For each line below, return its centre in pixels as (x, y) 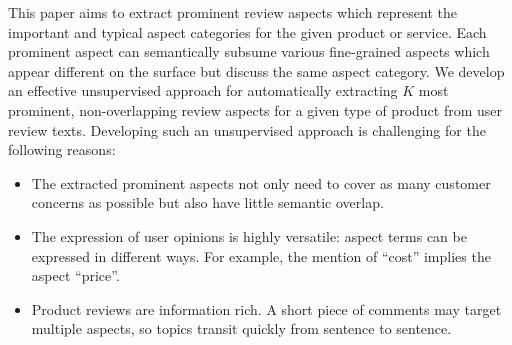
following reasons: (62, 149)
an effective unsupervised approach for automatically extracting (203, 90)
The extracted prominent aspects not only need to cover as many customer (261, 182)
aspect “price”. (75, 275)
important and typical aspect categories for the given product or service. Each (247, 31)
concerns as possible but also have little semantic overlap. (207, 202)
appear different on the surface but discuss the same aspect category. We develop (256, 70)
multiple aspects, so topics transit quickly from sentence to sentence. (241, 328)
